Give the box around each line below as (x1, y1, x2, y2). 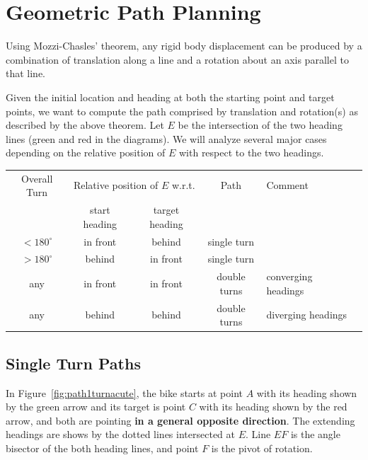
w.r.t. (171, 178, 195, 192)
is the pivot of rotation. (211, 440, 313, 455)
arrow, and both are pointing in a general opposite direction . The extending (6, 413, 355, 427)
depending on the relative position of (6, 145, 166, 160)
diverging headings (266, 307, 347, 322)
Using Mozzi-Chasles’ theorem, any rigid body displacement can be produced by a (6, 38, 362, 53)
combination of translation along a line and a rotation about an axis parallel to (6, 52, 349, 67)
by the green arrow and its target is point (6, 399, 186, 414)
